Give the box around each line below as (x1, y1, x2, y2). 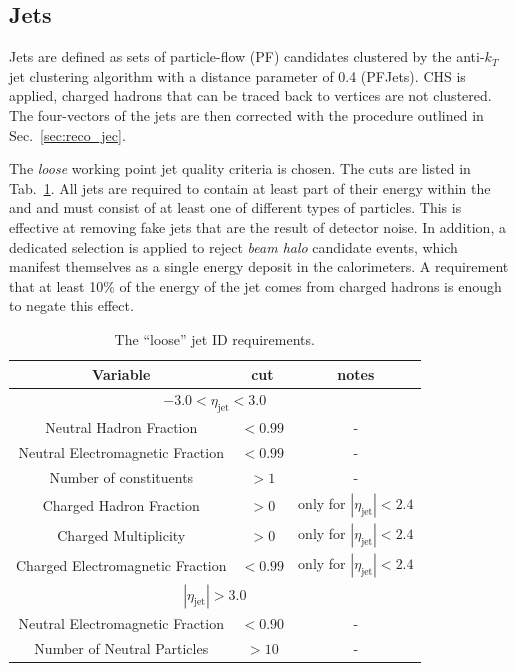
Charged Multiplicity (57, 524, 186, 545)
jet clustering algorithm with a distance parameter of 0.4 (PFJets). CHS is (9, 65, 466, 86)
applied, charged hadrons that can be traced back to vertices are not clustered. (9, 85, 492, 106)
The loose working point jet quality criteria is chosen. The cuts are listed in (9, 158, 471, 179)
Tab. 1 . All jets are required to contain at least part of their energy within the (9, 177, 491, 198)
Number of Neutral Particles (34, 637, 209, 658)
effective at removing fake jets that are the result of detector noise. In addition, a (9, 216, 506, 237)
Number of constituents (49, 467, 194, 488)
